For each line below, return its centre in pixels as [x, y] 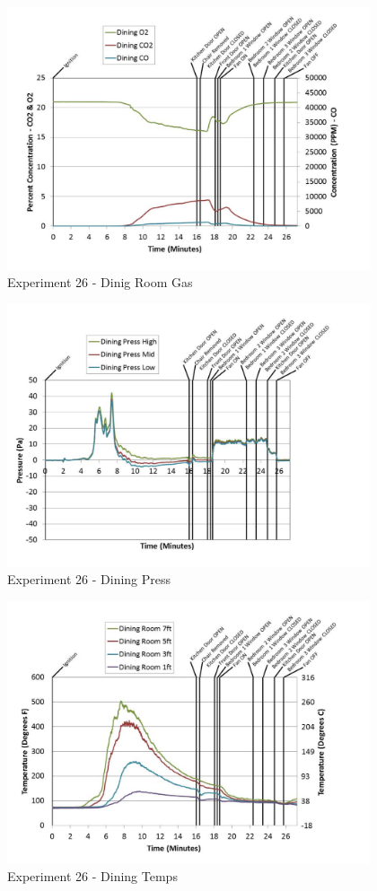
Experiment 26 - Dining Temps [92, 876]
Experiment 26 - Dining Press [89, 579]
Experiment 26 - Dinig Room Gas [100, 282]
